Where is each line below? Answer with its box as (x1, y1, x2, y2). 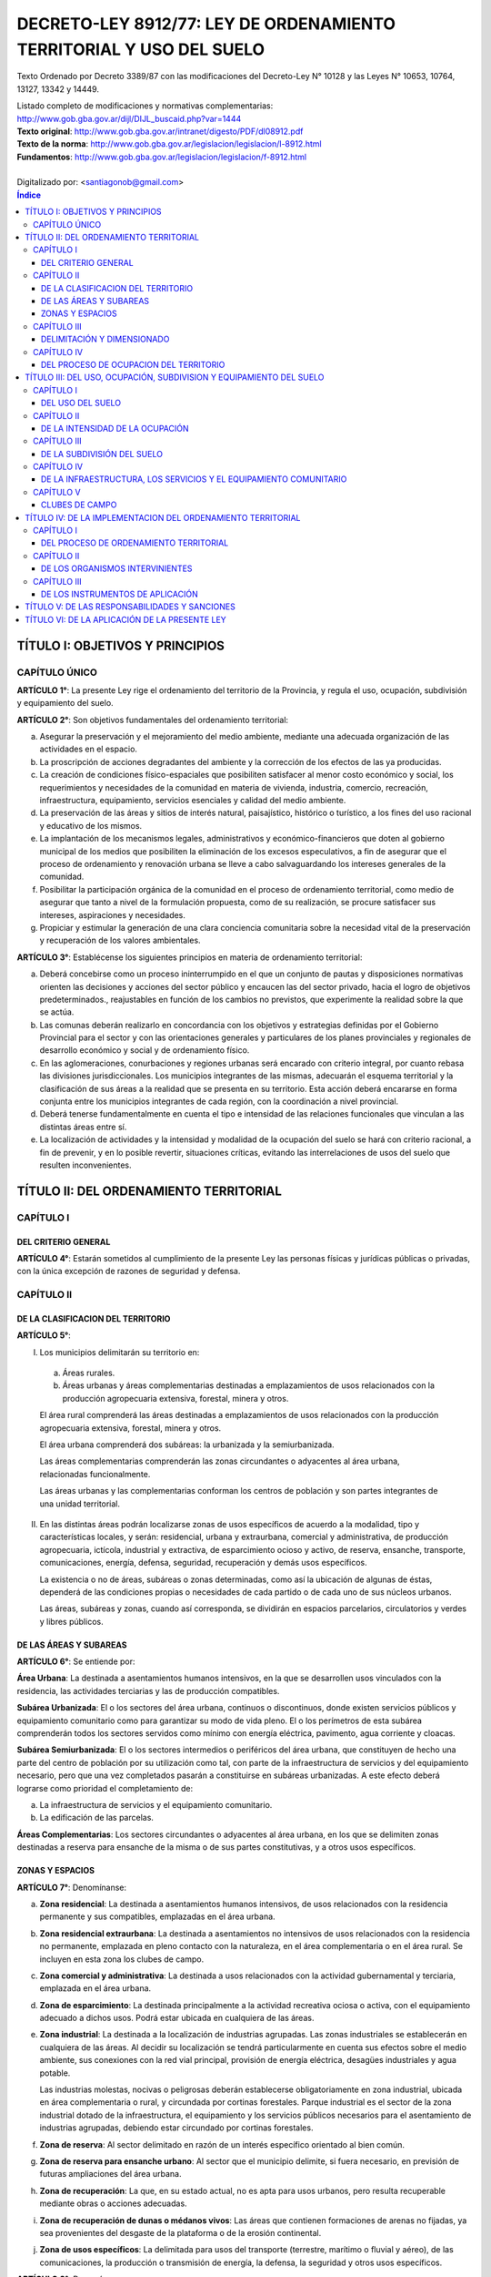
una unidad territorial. (39, 1498, 121, 1509)
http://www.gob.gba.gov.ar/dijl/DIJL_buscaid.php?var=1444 (16, 113, 242, 124)
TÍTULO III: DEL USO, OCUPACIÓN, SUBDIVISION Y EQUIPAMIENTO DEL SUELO (25, 372, 325, 383)
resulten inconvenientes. (39, 1159, 132, 1170)
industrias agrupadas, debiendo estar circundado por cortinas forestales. (39, 2122, 314, 2133)
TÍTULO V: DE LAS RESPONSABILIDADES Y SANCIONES (25, 601, 235, 612)
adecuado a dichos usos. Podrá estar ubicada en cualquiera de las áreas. (39, 2013, 315, 2024)
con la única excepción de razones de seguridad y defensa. (16, 1266, 241, 1277)
